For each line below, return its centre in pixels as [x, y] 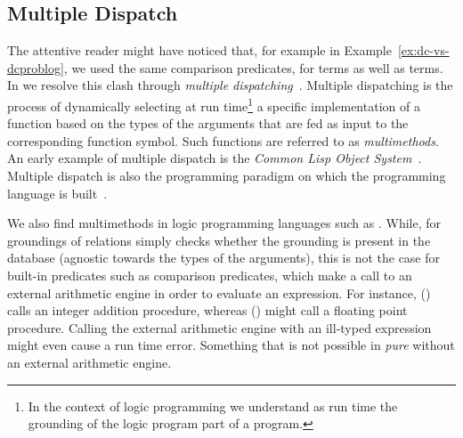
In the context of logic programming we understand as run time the [213, 406]
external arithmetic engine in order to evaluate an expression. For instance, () [219, 292]
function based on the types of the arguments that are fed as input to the [208, 123]
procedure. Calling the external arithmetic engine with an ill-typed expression [219, 327]
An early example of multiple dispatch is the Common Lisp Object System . [215, 158]
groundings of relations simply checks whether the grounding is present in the [219, 240]
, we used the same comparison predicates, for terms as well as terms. [253, 67]
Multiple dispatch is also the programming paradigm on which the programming [227, 176]
